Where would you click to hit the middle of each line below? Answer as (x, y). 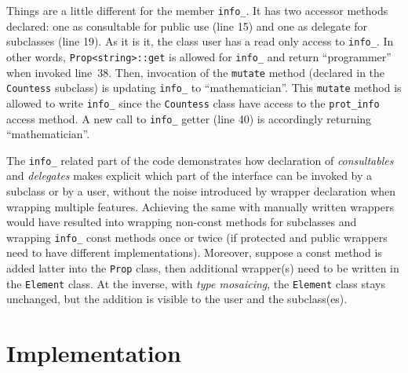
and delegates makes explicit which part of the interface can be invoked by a (189, 176)
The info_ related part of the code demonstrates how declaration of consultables (200, 160)
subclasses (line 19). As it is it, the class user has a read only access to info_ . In (200, 41)
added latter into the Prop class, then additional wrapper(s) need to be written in (203, 268)
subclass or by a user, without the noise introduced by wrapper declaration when (201, 191)
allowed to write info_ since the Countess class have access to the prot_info (193, 102)
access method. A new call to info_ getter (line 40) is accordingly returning (189, 118)
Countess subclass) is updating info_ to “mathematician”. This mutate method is (204, 88)
